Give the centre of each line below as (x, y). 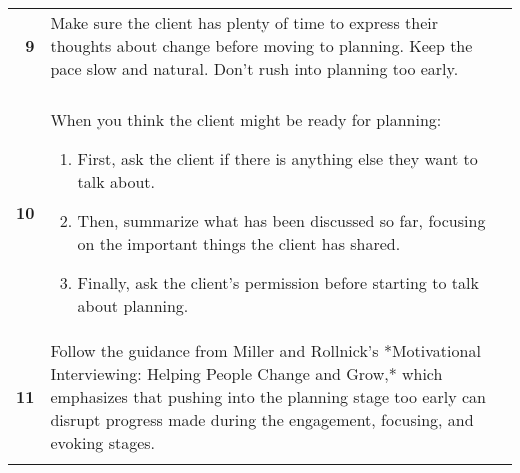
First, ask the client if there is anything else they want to (277, 158)
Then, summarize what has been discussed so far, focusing (281, 220)
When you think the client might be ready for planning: (246, 119)
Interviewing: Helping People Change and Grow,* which (246, 373)
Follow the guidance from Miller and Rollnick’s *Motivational (265, 350)
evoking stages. (103, 442)
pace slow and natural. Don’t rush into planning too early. (254, 68)
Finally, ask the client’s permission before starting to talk (278, 282)
